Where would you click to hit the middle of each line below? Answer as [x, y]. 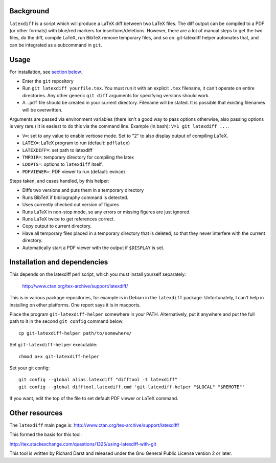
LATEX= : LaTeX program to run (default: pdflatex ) [76, 143]
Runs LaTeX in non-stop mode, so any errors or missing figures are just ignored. [107, 212]
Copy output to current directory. [57, 226]
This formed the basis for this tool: [45, 434]
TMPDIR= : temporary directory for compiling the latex [78, 157]
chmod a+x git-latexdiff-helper [59, 356]
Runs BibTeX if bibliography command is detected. [75, 197]
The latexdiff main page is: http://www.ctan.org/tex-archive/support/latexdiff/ [95, 425]
